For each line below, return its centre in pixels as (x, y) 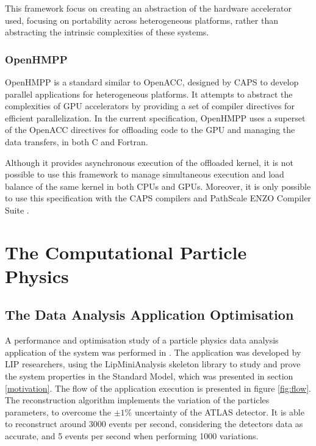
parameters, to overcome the (58, 412)
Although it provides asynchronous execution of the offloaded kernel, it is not (149, 162)
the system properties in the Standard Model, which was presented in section (149, 376)
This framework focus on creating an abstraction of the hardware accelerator (148, 8)
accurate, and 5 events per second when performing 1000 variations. (132, 436)
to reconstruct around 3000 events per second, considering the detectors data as (154, 424)
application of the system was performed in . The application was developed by (153, 352)
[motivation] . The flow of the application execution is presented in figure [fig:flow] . (158, 388)
